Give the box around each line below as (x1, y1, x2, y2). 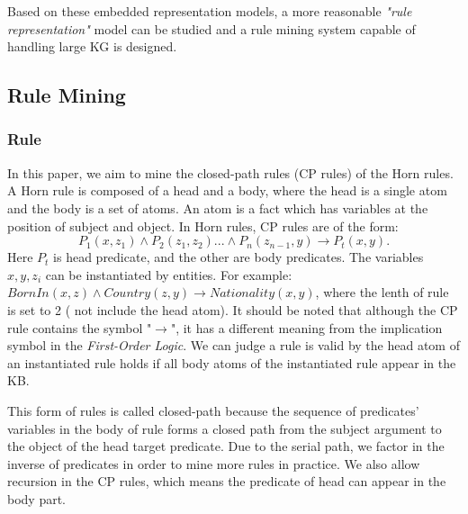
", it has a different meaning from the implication (170, 318, 443, 337)
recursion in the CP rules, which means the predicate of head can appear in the (7, 472, 446, 491)
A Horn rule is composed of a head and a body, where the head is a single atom (7, 181, 447, 200)
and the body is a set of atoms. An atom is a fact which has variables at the (7, 198, 428, 217)
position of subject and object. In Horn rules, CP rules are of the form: (7, 216, 399, 235)
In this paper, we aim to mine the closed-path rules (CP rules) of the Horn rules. (7, 163, 454, 182)
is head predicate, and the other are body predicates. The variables (53, 248, 424, 266)
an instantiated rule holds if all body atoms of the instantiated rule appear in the (7, 353, 456, 372)
